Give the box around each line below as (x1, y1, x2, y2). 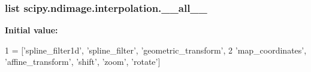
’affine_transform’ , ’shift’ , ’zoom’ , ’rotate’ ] (5, 55, 161, 68)
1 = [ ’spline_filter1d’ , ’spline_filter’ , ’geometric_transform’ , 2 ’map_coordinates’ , (5, 43, 307, 56)
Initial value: (5, 24, 58, 36)
